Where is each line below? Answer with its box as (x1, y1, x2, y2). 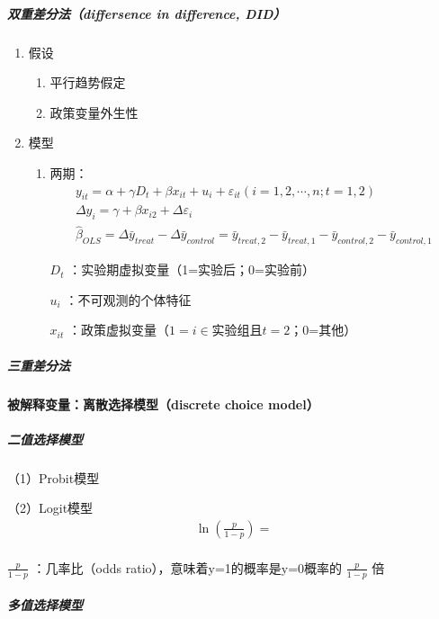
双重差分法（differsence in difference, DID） (7, 4, 286, 22)
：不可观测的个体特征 (65, 290, 192, 309)
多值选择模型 (7, 596, 83, 615)
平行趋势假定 (49, 73, 126, 92)
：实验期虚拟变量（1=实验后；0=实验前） (68, 260, 315, 279)
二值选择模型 (7, 429, 83, 448)
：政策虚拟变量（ (67, 320, 169, 339)
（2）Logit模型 (7, 498, 94, 517)
